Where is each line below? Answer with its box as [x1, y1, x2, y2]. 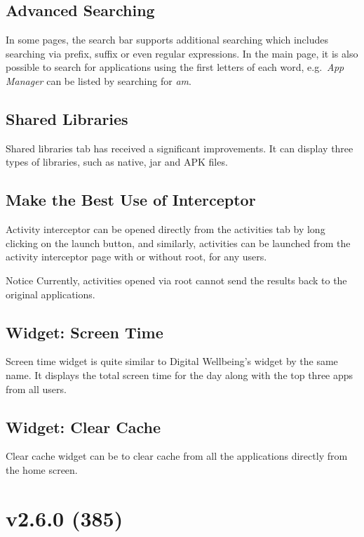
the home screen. [6, 462, 78, 477]
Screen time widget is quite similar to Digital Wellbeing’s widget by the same [6, 354, 338, 369]
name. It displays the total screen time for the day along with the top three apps [6, 367, 353, 382]
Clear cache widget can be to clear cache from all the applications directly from [6, 449, 348, 463]
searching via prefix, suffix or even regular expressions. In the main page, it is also [6, 46, 358, 60]
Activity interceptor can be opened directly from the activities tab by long [6, 222, 325, 237]
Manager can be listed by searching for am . [6, 73, 191, 88]
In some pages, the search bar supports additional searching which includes [6, 32, 328, 47]
